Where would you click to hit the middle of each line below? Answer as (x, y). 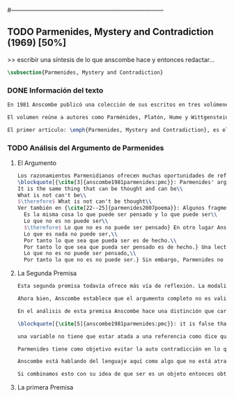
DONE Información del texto (55, 90)
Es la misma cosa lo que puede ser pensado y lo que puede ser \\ (120, 215)
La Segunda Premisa (47, 273)
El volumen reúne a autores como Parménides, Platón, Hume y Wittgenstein (118, 117)
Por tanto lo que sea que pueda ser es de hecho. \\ (100, 240)
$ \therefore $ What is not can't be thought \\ (84, 201)
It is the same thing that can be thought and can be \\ (100, 189)
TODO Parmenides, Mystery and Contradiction (110, 32)
